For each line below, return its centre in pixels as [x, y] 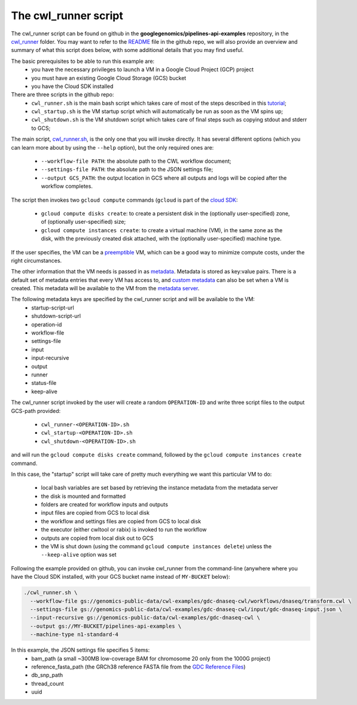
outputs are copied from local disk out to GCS [97, 538]
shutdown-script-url [56, 316]
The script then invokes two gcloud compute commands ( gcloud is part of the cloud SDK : [124, 200]
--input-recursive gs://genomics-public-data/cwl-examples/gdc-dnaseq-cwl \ [145, 618]
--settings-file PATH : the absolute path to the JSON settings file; [127, 169]
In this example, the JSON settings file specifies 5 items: [80, 650]
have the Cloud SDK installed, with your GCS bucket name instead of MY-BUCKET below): [120, 577]
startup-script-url [53, 308]
